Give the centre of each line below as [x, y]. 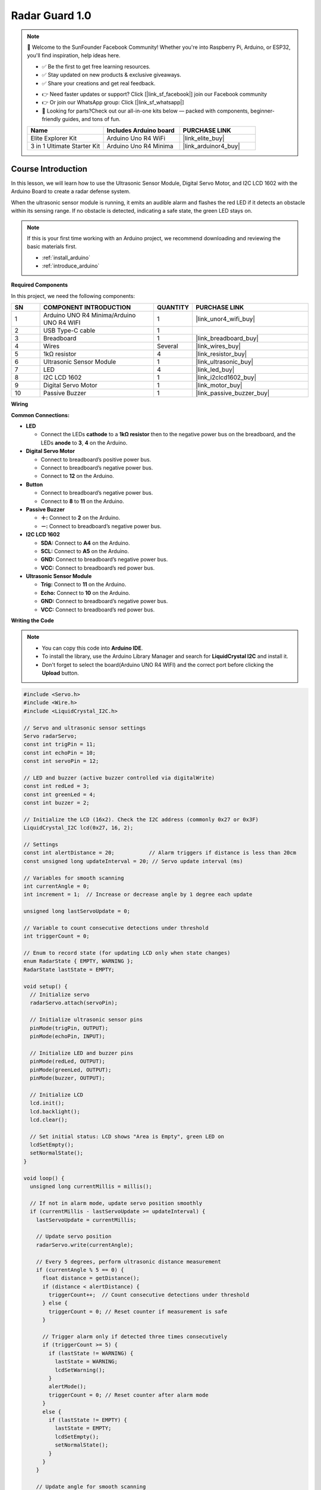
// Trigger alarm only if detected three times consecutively [135, 1337]
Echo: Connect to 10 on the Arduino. [85, 592]
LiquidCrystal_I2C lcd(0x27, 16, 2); [78, 828]
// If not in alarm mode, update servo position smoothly [116, 1203]
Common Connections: [40, 415]
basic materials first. [52, 247]
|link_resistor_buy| [221, 354]
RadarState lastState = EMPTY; [69, 969]
